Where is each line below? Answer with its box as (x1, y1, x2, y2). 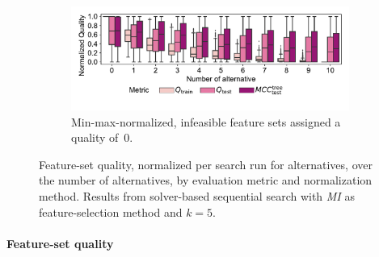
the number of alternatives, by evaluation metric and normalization (39, 172, 373, 189)
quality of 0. (71, 129, 133, 146)
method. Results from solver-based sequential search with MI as (39, 187, 355, 204)
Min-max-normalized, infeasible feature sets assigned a (71, 113, 341, 130)
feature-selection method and (39, 203, 183, 220)
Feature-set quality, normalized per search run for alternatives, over (39, 155, 373, 172)
